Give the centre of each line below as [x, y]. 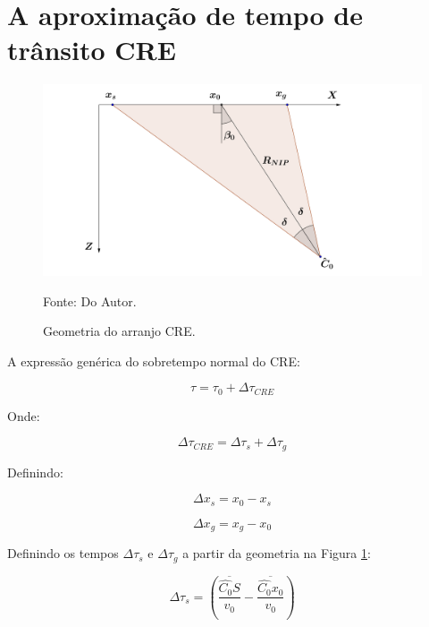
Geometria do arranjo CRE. [119, 331]
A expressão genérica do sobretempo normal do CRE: [154, 361]
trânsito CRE [92, 50]
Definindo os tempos [63, 553]
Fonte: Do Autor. [90, 301]
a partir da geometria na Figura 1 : [277, 553]
